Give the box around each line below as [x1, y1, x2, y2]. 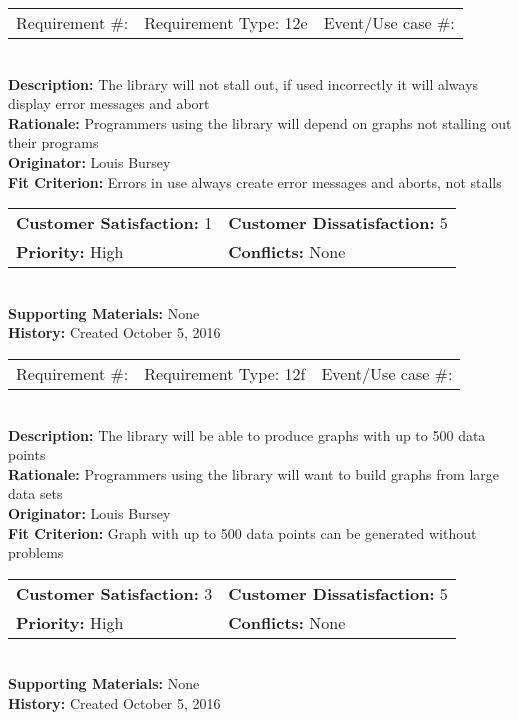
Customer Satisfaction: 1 [16, 211, 213, 235]
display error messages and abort [8, 93, 210, 114]
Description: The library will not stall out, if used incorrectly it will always [8, 73, 479, 94]
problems [8, 542, 64, 563]
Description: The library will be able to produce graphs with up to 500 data [8, 424, 486, 445]
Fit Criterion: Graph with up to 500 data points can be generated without [8, 522, 477, 543]
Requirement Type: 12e [144, 11, 308, 34]
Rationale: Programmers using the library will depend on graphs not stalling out [8, 112, 512, 133]
